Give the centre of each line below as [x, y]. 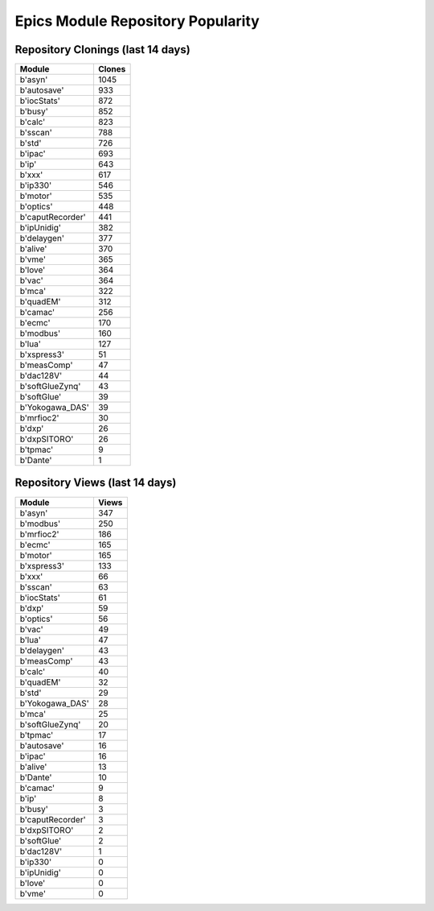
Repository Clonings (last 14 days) [102, 50]
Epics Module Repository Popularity [137, 21]
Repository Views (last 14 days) [96, 483]
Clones [112, 69]
